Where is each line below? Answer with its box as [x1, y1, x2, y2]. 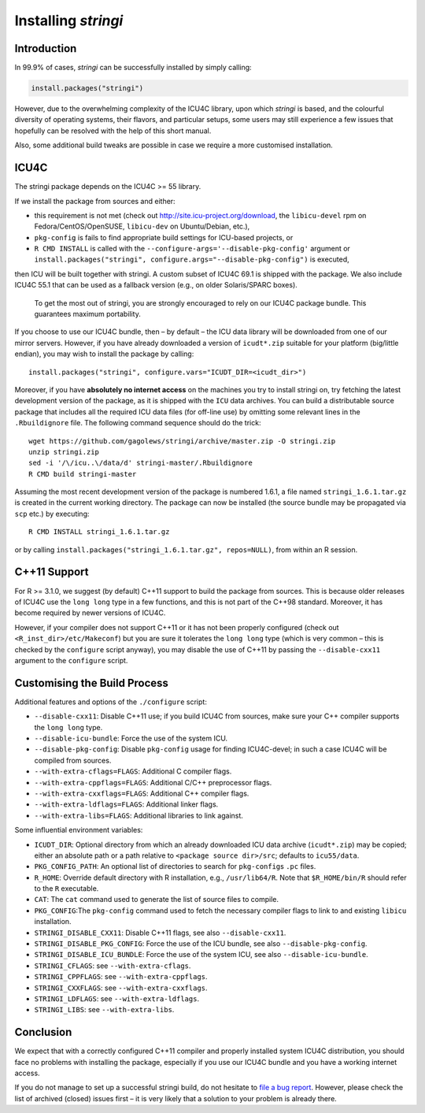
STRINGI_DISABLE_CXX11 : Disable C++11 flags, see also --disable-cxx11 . [34, 928, 286, 937]
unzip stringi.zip [28, 447, 100, 456]
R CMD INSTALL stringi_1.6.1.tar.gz [28, 528, 170, 536]
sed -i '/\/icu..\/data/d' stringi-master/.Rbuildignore [28, 458, 253, 468]
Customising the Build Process [14, 676, 169, 689]
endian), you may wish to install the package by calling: [14, 349, 194, 358]
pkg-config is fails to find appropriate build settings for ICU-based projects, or [34, 232, 294, 242]
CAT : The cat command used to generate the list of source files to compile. [34, 895, 279, 904]
